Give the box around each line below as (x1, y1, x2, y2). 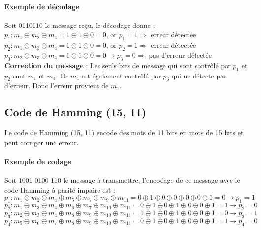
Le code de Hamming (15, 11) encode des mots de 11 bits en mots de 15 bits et (4, 128, 244, 138)
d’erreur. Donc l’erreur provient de (4, 80, 109, 91)
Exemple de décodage (4, 1, 79, 11)
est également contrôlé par (81, 70, 161, 80)
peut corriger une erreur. (4, 137, 79, 147)
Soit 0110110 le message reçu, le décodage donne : (4, 20, 155, 30)
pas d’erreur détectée (149, 50, 212, 60)
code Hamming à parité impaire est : (4, 184, 115, 195)
